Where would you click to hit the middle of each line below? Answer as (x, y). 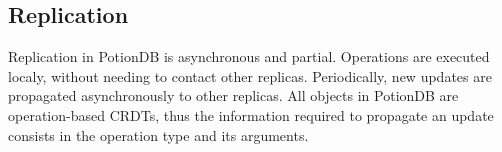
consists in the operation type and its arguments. (158, 134)
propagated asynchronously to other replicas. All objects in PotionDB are (233, 95)
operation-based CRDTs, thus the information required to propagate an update (251, 114)
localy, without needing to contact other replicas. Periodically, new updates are (250, 75)
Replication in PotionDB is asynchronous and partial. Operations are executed (249, 56)
